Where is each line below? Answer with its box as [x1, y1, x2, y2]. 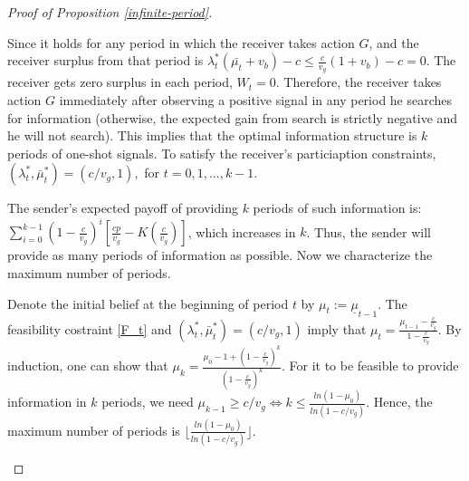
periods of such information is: [253, 198, 422, 217]
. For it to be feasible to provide [281, 356, 459, 375]
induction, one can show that [7, 356, 168, 375]
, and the [368, 33, 419, 52]
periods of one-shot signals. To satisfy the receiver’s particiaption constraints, [7, 143, 436, 162]
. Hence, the [366, 392, 433, 411]
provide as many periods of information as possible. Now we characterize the [7, 245, 433, 265]
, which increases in [187, 222, 296, 241]
